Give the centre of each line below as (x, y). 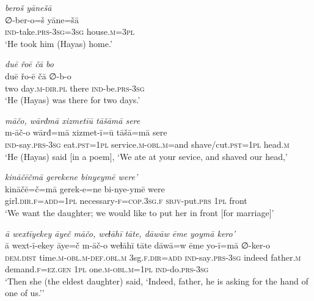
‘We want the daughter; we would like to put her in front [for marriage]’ (140, 212)
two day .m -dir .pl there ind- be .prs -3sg (75, 88)
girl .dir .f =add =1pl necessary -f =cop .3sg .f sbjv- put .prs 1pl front (126, 201)
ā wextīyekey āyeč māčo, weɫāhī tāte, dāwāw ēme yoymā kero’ (120, 233)
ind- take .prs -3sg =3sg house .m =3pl (70, 31)
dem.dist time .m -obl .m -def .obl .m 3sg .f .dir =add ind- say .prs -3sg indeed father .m (153, 257)
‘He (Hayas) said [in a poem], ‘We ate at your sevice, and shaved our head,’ (146, 156)
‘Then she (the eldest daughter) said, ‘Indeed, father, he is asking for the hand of (157, 281)
